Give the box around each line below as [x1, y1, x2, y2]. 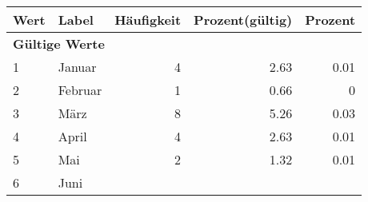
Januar [58, 57, 97, 76]
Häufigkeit [114, 10, 182, 29]
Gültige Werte [13, 34, 105, 53]
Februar [58, 81, 102, 99]
